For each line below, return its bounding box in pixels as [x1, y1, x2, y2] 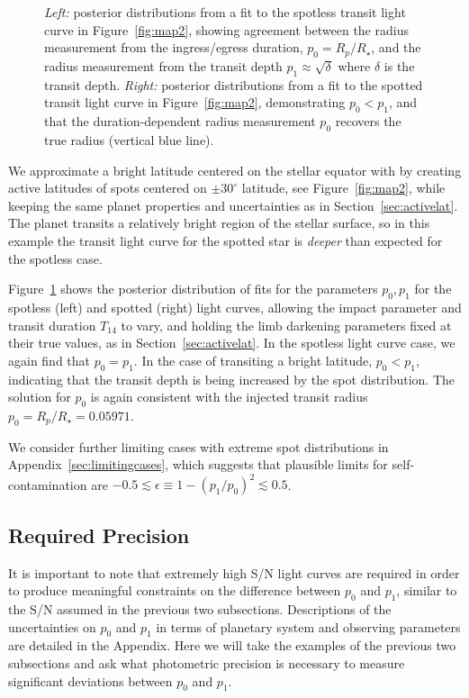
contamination [8, 475, 87, 494]
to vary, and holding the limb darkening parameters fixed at [121, 315, 452, 334]
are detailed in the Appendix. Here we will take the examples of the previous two [8, 636, 456, 655]
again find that [8, 350, 91, 369]
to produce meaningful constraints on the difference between [8, 581, 341, 600]
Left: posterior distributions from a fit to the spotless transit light [44, 3, 406, 21]
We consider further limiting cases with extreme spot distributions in [8, 437, 389, 456]
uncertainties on [8, 617, 96, 636]
